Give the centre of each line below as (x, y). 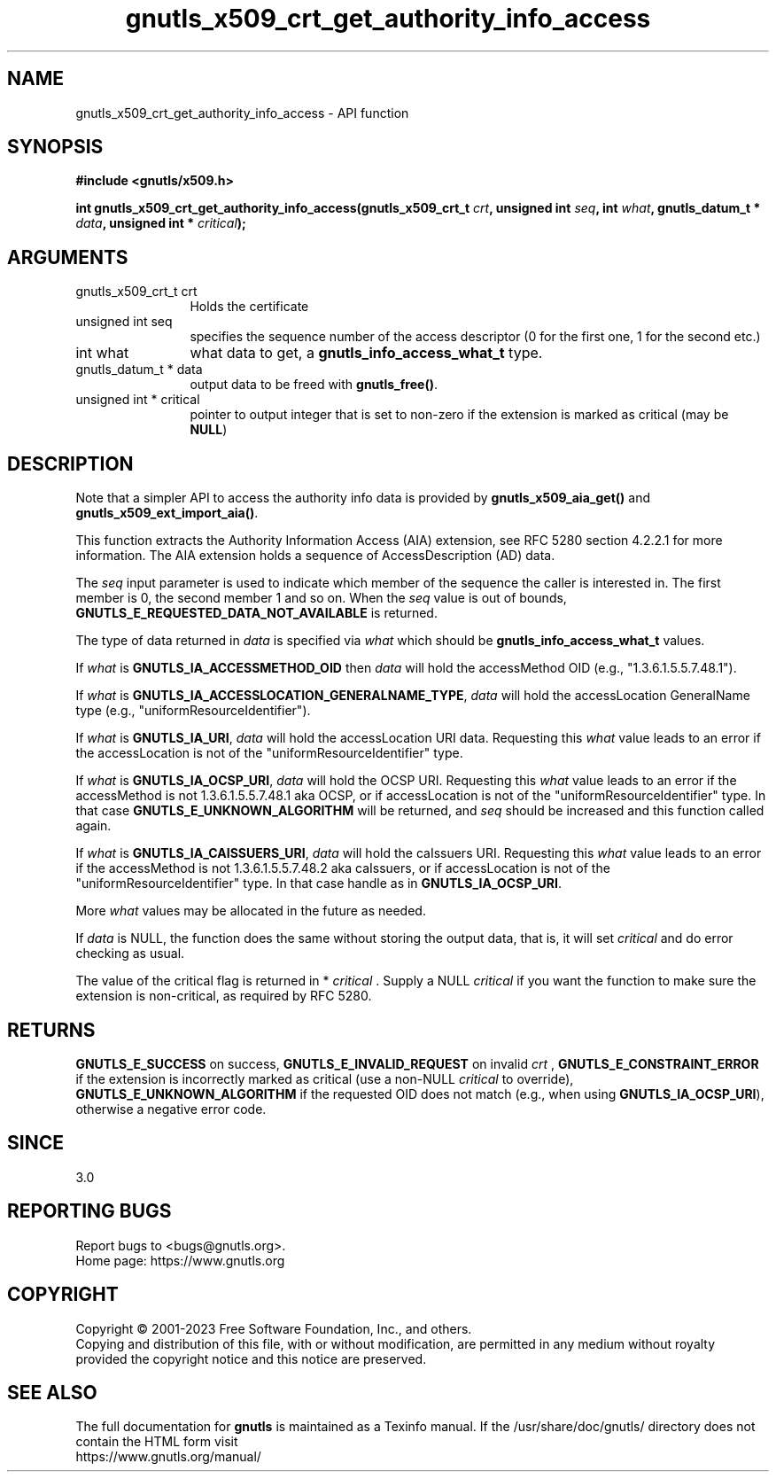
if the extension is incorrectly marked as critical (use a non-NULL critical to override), (325, 1078)
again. (93, 826)
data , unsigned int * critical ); (161, 223)
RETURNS (51, 1030)
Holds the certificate (249, 307)
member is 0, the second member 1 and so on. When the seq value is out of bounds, (321, 598)
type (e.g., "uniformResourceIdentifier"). (193, 711)
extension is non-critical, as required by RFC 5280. (224, 996)
